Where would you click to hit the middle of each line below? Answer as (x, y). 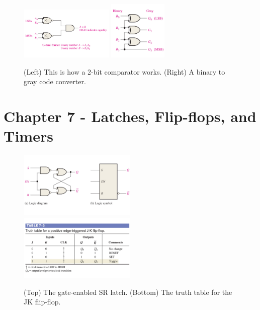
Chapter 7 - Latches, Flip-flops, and (130, 116)
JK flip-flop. (42, 302)
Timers (28, 136)
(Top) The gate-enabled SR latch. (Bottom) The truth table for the (128, 292)
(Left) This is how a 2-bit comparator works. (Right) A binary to (124, 71)
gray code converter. (55, 81)
